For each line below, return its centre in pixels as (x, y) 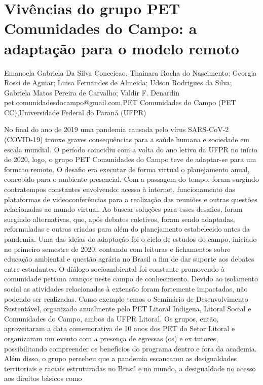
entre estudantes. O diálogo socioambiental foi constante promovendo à (115, 268)
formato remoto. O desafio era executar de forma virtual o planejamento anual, (127, 169)
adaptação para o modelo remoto (122, 48)
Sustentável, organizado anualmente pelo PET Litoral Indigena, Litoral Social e (128, 309)
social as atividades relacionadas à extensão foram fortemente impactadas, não (126, 288)
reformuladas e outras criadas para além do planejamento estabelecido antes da (127, 229)
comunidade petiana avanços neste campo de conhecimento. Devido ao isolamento (131, 279)
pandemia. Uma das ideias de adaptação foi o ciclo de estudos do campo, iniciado (130, 239)
